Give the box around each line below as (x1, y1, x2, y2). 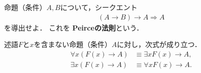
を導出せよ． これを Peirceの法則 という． (4, 22, 143, 32)
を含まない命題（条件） (34, 39, 112, 49)
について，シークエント (60, 2, 137, 12)
